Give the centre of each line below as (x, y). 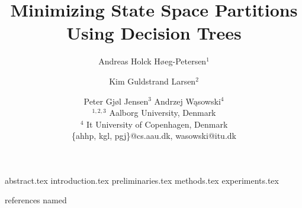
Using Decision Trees (154, 33)
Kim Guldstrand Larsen (152, 81)
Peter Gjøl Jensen (116, 101)
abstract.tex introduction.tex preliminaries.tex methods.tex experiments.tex (142, 180)
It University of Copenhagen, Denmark (157, 124)
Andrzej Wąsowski (187, 101)
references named (36, 200)
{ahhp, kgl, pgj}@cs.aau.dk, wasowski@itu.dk (154, 136)
